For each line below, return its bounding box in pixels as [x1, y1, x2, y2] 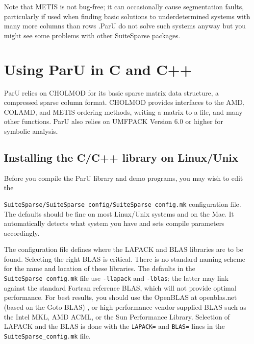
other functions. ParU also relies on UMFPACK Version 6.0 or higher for [4, 116, 223, 126]
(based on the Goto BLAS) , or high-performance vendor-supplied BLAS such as [4, 301, 247, 312]
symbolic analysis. [4, 125, 58, 136]
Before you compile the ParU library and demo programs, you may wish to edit [4, 172, 243, 183]
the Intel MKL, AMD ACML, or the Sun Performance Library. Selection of [4, 311, 230, 321]
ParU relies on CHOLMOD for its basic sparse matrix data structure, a [4, 87, 219, 98]
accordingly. [4, 227, 40, 238]
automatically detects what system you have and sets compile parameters [4, 218, 225, 228]
